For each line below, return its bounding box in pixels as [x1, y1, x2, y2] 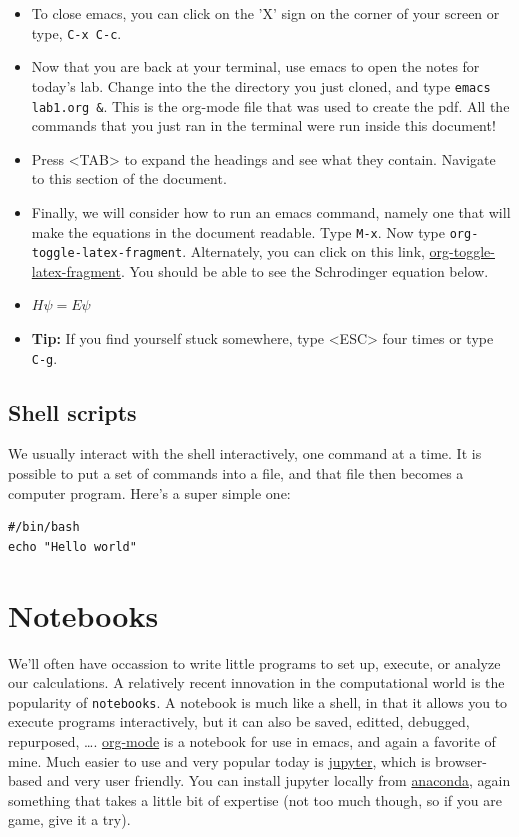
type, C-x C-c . [31, 22, 122, 43]
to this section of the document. [31, 168, 227, 189]
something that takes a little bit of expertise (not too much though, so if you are [8, 789, 502, 810]
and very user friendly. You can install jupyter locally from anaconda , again [46, 770, 511, 791]
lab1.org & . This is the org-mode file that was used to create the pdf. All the [31, 95, 510, 116]
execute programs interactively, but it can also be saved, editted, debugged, [8, 711, 470, 732]
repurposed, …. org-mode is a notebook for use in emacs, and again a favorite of [8, 731, 496, 752]
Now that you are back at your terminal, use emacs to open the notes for [31, 56, 480, 77]
